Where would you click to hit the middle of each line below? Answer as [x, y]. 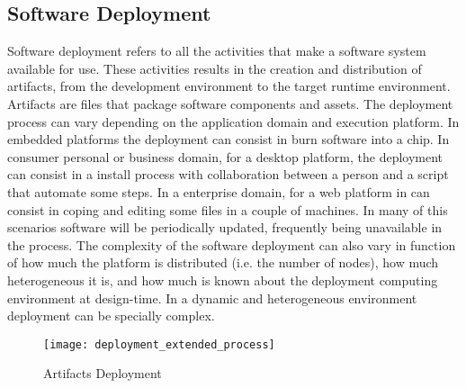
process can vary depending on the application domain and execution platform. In [233, 121]
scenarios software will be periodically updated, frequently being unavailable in [225, 227]
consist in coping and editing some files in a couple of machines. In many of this [228, 209]
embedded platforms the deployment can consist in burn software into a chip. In [229, 139]
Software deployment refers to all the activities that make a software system [217, 51]
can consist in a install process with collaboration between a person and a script [228, 174]
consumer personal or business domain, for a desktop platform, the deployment [225, 156]
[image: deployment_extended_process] [159, 344]
